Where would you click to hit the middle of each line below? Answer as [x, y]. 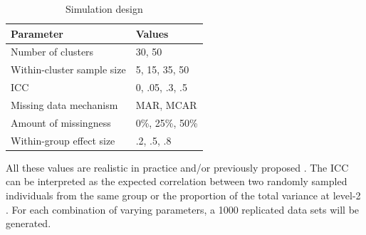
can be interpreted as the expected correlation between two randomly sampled [177, 181]
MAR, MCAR [166, 104]
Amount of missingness [61, 122]
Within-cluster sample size [68, 69]
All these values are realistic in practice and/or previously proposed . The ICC [177, 167]
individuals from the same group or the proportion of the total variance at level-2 [183, 195]
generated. [28, 223]
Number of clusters [52, 52]
